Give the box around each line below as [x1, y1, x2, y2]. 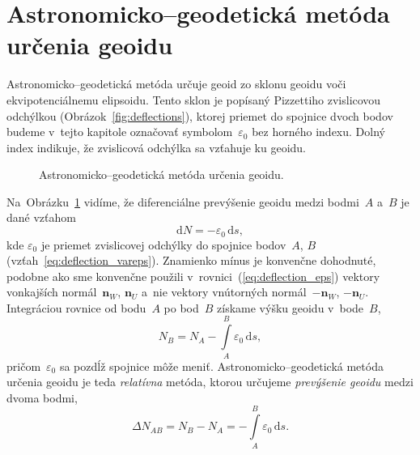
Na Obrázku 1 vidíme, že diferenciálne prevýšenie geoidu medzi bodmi [6, 193, 359, 210]
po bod [163, 299, 199, 316]
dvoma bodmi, [6, 389, 78, 406]
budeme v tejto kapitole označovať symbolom [6, 123, 233, 140]
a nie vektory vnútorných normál [142, 283, 307, 300]
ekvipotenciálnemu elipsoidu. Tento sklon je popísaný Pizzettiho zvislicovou [6, 91, 381, 108]
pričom [6, 357, 41, 374]
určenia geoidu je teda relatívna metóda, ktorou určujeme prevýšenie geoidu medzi [6, 373, 414, 390]
